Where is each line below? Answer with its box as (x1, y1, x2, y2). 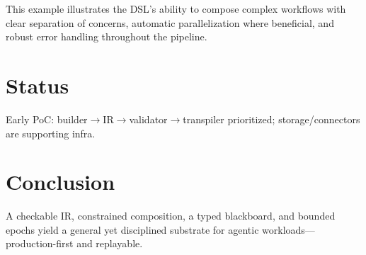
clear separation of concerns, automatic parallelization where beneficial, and (6, 15, 334, 30)
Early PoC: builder (6, 111, 88, 126)
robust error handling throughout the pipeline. (6, 29, 207, 44)
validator (129, 111, 168, 126)
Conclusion (6, 167, 115, 196)
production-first (6, 236, 74, 251)
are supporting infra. (6, 125, 96, 140)
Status (6, 70, 69, 99)
